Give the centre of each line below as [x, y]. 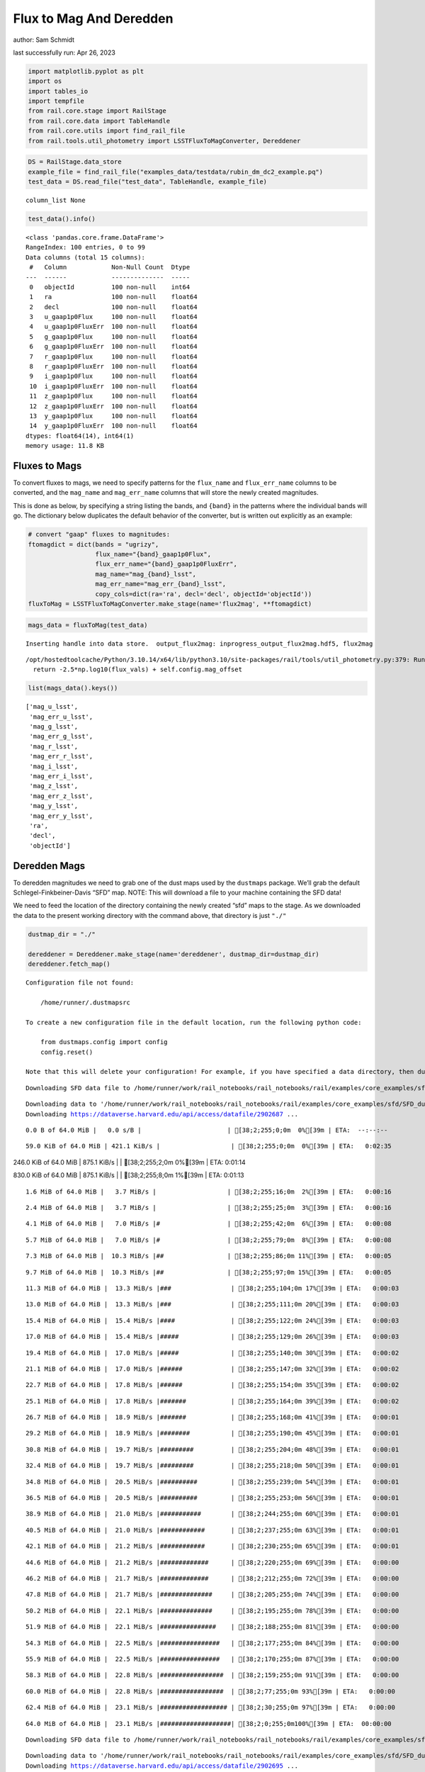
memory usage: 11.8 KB [65, 446]
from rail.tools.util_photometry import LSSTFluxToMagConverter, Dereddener [164, 141]
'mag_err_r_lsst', [61, 756]
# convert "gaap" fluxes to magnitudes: [99, 534]
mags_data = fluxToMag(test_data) [88, 625]
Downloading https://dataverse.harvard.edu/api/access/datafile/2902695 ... [162, 1766]
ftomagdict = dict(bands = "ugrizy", [93, 544]
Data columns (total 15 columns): [85, 257]
